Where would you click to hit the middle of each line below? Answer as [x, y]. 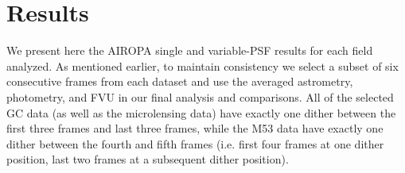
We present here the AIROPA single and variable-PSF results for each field [190, 50]
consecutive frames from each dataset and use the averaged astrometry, [180, 81]
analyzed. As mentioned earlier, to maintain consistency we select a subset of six [202, 65]
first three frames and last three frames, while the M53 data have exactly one [195, 128]
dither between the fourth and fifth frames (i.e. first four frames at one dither [195, 143]
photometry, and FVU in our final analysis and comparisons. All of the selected [200, 96]
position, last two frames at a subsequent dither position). [148, 159]
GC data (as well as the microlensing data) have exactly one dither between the [201, 112]
